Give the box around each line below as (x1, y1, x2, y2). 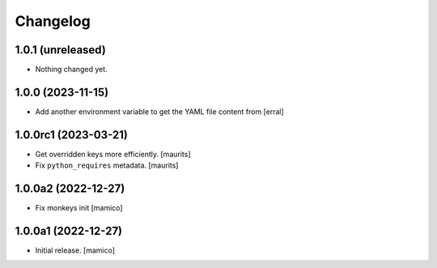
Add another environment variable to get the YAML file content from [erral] (35, 106, 285, 117)
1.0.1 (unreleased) (15, 43, 107, 57)
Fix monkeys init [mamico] (35, 203, 123, 213)
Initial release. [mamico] (35, 245, 116, 255)
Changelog (15, 12, 91, 30)
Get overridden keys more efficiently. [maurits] (35, 149, 191, 159)
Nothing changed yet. (35, 65, 108, 74)
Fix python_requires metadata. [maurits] (35, 160, 179, 170)
